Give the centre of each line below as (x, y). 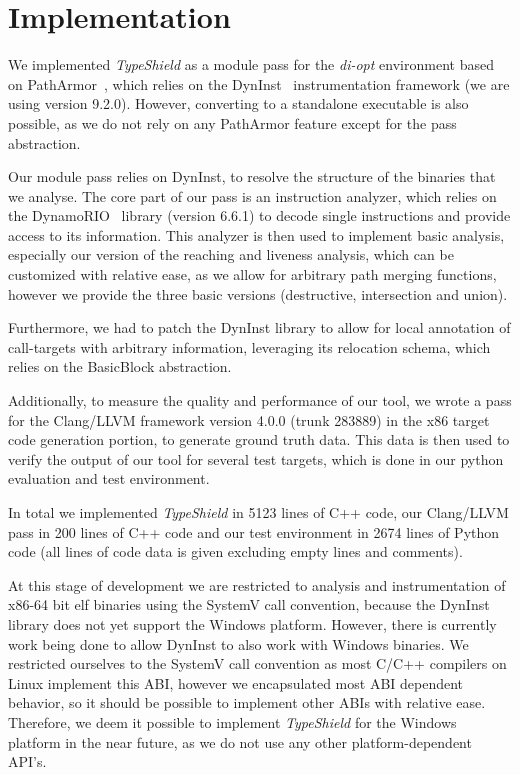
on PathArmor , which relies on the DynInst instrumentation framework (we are (259, 83)
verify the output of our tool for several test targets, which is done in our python (256, 458)
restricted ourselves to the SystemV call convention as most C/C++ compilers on (257, 663)
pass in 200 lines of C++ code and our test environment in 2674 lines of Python (254, 531)
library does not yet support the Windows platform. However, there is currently (252, 623)
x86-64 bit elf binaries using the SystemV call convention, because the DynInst (249, 604)
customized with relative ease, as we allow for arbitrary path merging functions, (252, 274)
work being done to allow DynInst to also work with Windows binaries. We (238, 643)
